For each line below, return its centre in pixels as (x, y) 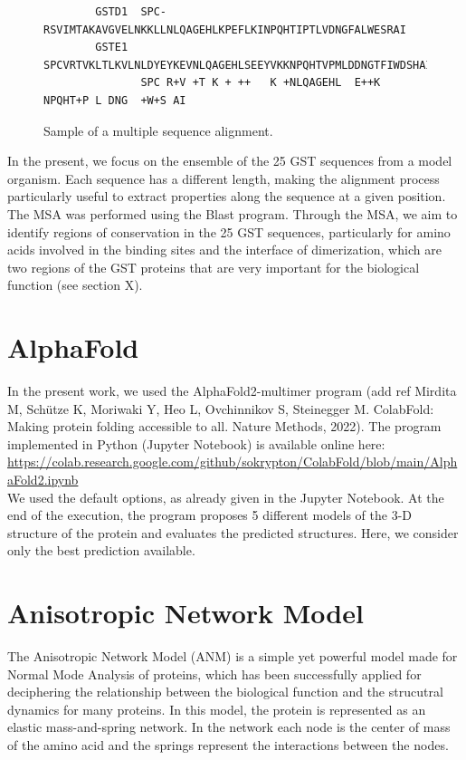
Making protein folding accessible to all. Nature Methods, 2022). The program (224, 426)
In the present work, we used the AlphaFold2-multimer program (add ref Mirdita (232, 391)
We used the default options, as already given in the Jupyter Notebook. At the (226, 497)
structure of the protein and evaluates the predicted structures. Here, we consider (233, 532)
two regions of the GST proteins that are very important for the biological (214, 267)
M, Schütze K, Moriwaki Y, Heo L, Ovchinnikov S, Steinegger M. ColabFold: (221, 408)
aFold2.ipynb (43, 479)
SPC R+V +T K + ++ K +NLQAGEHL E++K (261, 83)
